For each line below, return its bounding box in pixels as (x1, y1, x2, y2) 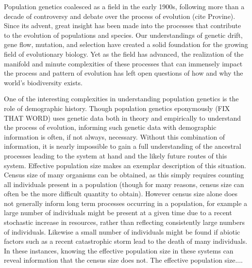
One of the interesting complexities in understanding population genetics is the (4, 94, 239, 104)
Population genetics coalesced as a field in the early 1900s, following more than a (4, 1, 245, 11)
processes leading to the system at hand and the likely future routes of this (4, 150, 227, 160)
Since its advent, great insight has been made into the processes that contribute (4, 20, 241, 31)
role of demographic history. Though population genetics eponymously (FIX (4, 103, 230, 113)
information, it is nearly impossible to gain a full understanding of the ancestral (4, 141, 241, 151)
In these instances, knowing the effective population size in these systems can (4, 245, 234, 255)
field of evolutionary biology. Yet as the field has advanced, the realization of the (4, 48, 244, 59)
